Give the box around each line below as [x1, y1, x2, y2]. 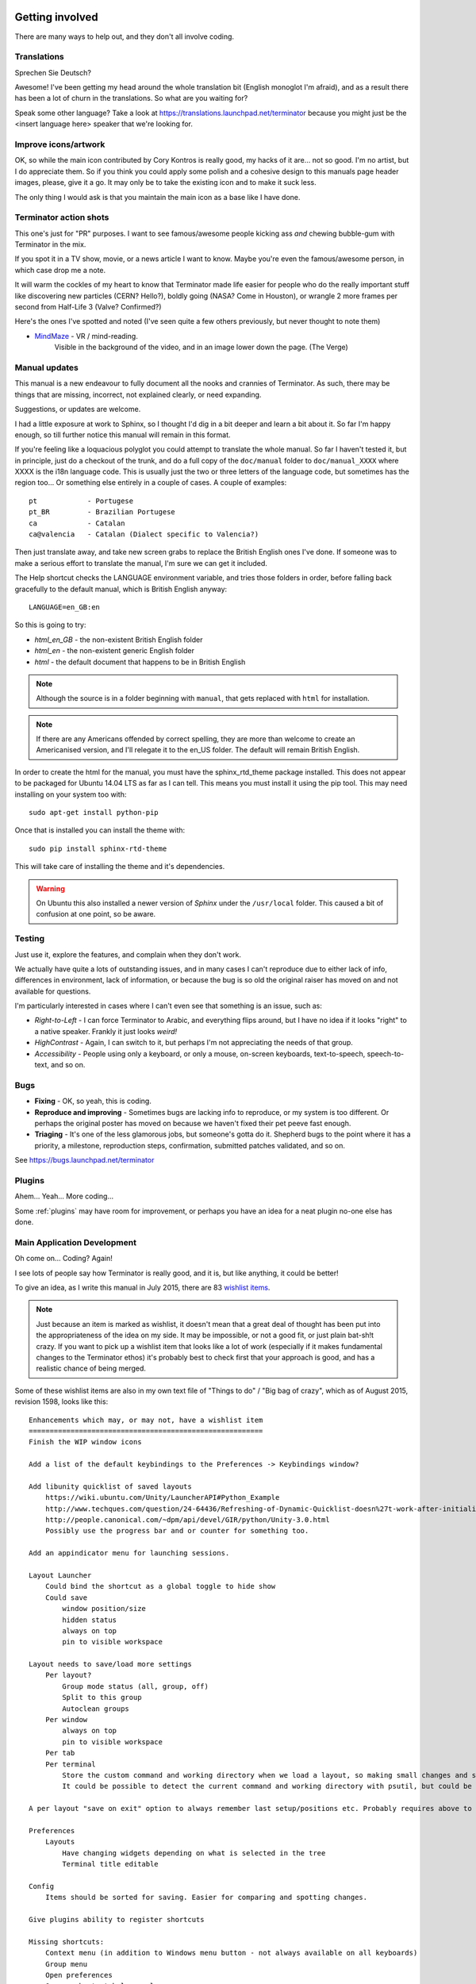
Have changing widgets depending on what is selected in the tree [62, 1848, 326, 1857]
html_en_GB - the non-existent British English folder [34, 635, 203, 644]
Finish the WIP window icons [29, 1437, 142, 1447]
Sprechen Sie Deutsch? [14, 67, 91, 77]
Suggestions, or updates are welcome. [14, 405, 141, 414]
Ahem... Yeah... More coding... [14, 1191, 114, 1202]
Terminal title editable [62, 1859, 159, 1869]
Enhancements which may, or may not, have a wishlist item [29, 1415, 263, 1425]
